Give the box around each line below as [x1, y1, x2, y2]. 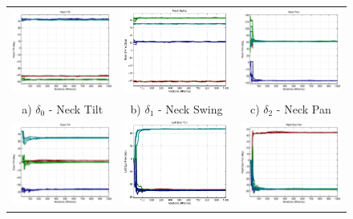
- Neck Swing [157, 100, 223, 117]
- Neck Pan [276, 100, 331, 117]
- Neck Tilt [48, 100, 103, 117]
